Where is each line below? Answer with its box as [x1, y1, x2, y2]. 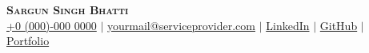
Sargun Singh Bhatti [6, 2, 129, 17]
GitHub [319, 17, 358, 33]
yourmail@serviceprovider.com [107, 17, 255, 33]
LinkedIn [266, 17, 310, 33]
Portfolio [6, 32, 50, 49]
